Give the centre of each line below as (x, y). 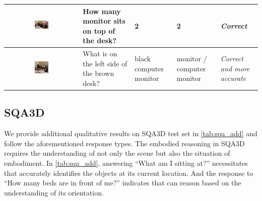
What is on (100, 54)
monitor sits (104, 21)
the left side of (105, 63)
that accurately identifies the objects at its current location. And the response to (129, 173)
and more (235, 68)
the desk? (100, 40)
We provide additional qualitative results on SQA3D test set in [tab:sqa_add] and (131, 133)
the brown (99, 73)
